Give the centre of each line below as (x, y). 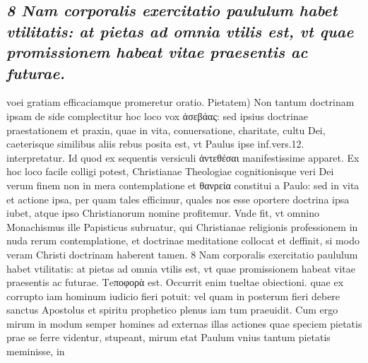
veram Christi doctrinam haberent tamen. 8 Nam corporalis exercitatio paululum (182, 254)
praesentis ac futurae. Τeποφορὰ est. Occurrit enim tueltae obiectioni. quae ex (175, 282)
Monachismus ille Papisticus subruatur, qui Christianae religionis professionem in (182, 226)
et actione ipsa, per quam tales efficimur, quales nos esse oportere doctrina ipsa (178, 199)
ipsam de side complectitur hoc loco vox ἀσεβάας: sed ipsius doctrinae (157, 115)
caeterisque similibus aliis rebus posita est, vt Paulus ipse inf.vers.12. (155, 144)
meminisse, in (36, 351)
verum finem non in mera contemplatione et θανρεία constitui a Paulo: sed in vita (183, 185)
